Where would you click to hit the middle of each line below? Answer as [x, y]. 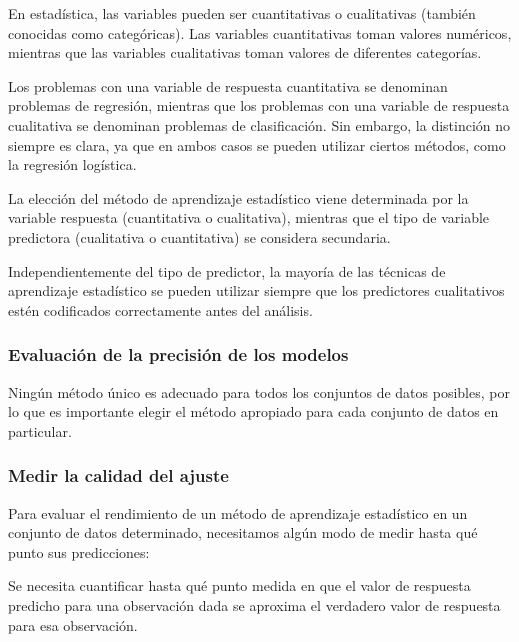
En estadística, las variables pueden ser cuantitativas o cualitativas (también [242, 13]
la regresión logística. [72, 164]
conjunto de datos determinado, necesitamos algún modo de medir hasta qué [243, 532]
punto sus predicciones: [79, 551]
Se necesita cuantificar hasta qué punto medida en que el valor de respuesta [239, 585]
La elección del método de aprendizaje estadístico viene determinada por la [238, 197]
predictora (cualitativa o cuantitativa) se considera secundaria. [199, 236]
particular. [40, 430]
